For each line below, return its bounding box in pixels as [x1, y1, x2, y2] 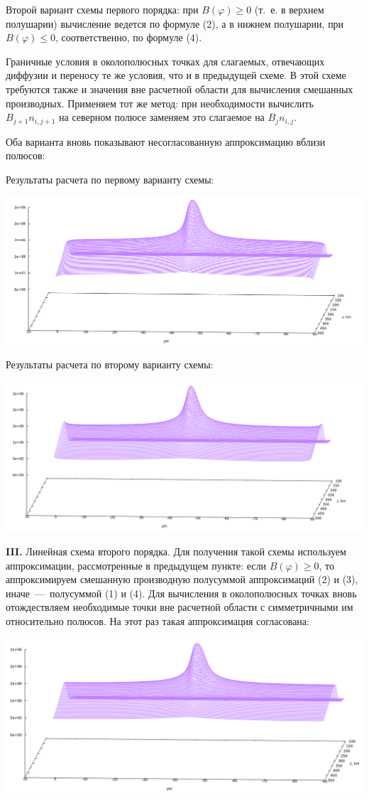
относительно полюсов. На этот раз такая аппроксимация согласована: [6, 613, 309, 628]
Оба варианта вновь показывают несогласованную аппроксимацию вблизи [6, 134, 326, 149]
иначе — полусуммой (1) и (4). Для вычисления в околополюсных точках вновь [6, 585, 357, 600]
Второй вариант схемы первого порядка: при [6, 2, 199, 16]
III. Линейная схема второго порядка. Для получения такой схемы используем [6, 544, 346, 559]
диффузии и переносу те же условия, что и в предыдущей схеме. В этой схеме [6, 68, 346, 82]
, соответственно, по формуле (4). [55, 30, 202, 45]
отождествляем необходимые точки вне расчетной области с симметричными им [6, 599, 353, 614]
